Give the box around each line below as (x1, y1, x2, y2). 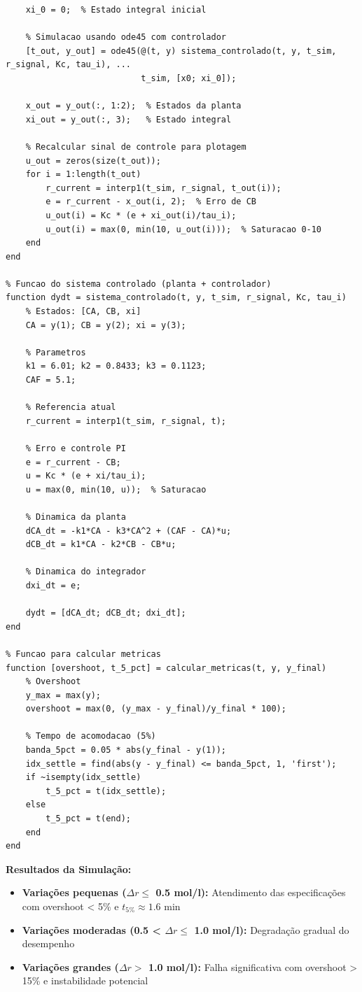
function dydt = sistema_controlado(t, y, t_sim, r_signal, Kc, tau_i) (6, 292, 347, 303)
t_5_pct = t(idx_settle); (46, 786, 167, 796)
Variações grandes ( (22, 959, 119, 974)
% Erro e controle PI (25, 444, 126, 453)
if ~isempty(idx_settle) (25, 772, 141, 783)
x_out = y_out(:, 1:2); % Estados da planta (25, 101, 242, 111)
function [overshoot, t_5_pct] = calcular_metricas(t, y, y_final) (6, 662, 327, 673)
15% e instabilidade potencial (22, 973, 148, 988)
